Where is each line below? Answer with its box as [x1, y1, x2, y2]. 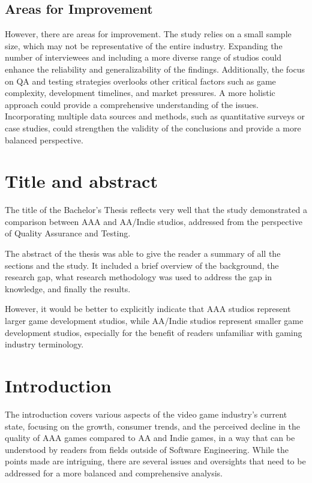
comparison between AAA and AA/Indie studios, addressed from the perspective [5, 215, 303, 227]
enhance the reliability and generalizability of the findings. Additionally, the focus [5, 62, 305, 75]
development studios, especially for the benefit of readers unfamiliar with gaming [5, 326, 302, 338]
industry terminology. [5, 338, 84, 350]
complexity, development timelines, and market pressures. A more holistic [5, 86, 275, 99]
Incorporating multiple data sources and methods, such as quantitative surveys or [5, 110, 305, 122]
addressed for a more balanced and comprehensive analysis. [5, 466, 223, 479]
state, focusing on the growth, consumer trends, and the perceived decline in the [5, 419, 301, 432]
